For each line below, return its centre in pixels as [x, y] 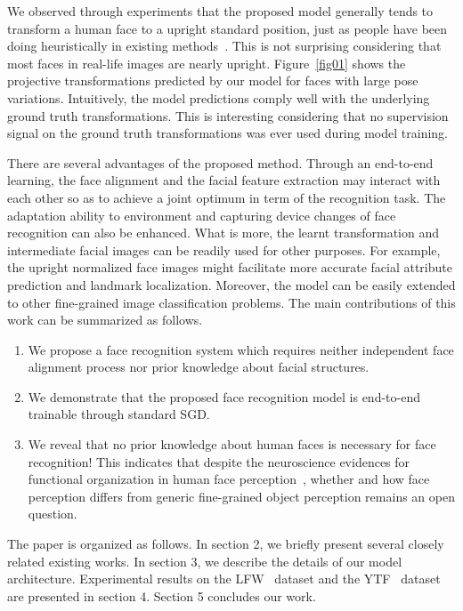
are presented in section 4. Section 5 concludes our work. [162, 595]
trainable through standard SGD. [119, 414]
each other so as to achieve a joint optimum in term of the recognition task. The [227, 197]
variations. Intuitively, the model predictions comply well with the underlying [219, 97]
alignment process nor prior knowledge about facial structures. [199, 367]
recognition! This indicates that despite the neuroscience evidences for [219, 461]
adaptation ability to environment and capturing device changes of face [202, 215]
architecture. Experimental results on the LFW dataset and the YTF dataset [224, 579]
